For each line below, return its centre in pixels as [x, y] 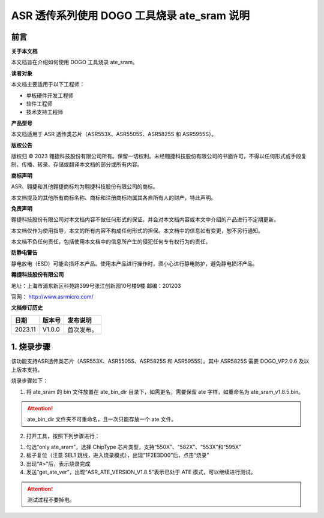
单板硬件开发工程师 [50, 95]
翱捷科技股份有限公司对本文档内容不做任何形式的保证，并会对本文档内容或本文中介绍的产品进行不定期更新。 [145, 219]
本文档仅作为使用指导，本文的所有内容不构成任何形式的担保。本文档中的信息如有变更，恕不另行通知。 [137, 230]
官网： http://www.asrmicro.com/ [52, 297]
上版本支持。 [27, 369]
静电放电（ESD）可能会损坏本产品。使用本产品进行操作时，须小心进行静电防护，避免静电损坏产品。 [134, 263]
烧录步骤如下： [29, 381]
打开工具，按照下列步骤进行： [63, 436]
